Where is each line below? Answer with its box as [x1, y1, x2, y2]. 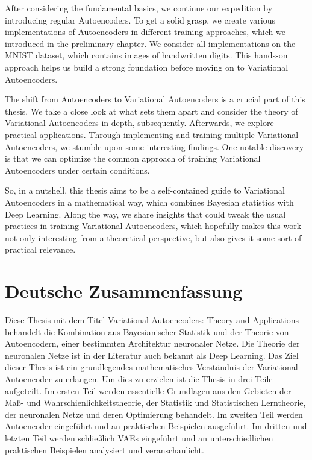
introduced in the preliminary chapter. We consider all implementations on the [5, 37, 296, 49]
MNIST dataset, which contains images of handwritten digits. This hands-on [5, 49, 288, 61]
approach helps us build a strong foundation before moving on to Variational [5, 60, 289, 73]
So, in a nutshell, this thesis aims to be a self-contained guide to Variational [5, 184, 285, 197]
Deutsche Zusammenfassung [5, 279, 243, 303]
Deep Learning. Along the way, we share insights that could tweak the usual [5, 207, 286, 220]
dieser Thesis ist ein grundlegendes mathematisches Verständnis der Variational [5, 361, 298, 373]
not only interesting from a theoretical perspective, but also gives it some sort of [5, 231, 302, 244]
